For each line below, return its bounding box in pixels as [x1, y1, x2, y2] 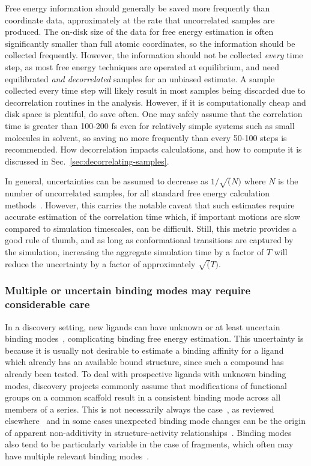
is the [278, 175, 298, 187]
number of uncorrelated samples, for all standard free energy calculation [5, 187, 270, 199]
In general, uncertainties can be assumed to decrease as [5, 175, 208, 187]
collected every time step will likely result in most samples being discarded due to [5, 84, 306, 97]
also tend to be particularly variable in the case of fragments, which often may [5, 438, 294, 450]
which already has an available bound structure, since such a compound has [5, 356, 284, 368]
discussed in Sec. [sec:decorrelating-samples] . [5, 154, 169, 167]
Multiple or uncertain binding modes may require [5, 283, 251, 298]
